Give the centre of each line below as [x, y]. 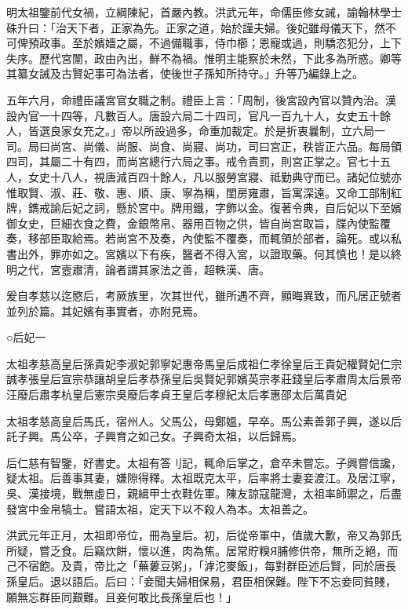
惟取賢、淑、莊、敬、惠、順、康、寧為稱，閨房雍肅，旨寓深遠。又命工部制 [199, 192]
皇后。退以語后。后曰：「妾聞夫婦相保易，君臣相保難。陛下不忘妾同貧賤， [206, 581]
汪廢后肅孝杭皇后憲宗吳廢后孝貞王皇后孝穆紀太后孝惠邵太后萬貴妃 [177, 394]
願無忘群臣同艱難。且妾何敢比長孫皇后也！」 [122, 596]
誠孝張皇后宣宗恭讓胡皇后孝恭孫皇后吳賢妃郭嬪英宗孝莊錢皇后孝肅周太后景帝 [204, 379]
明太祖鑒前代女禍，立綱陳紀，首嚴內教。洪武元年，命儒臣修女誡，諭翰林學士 [204, 12]
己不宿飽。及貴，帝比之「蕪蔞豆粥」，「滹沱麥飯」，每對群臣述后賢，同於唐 [196, 566]
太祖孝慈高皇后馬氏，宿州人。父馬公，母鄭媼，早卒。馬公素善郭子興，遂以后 [204, 420]
